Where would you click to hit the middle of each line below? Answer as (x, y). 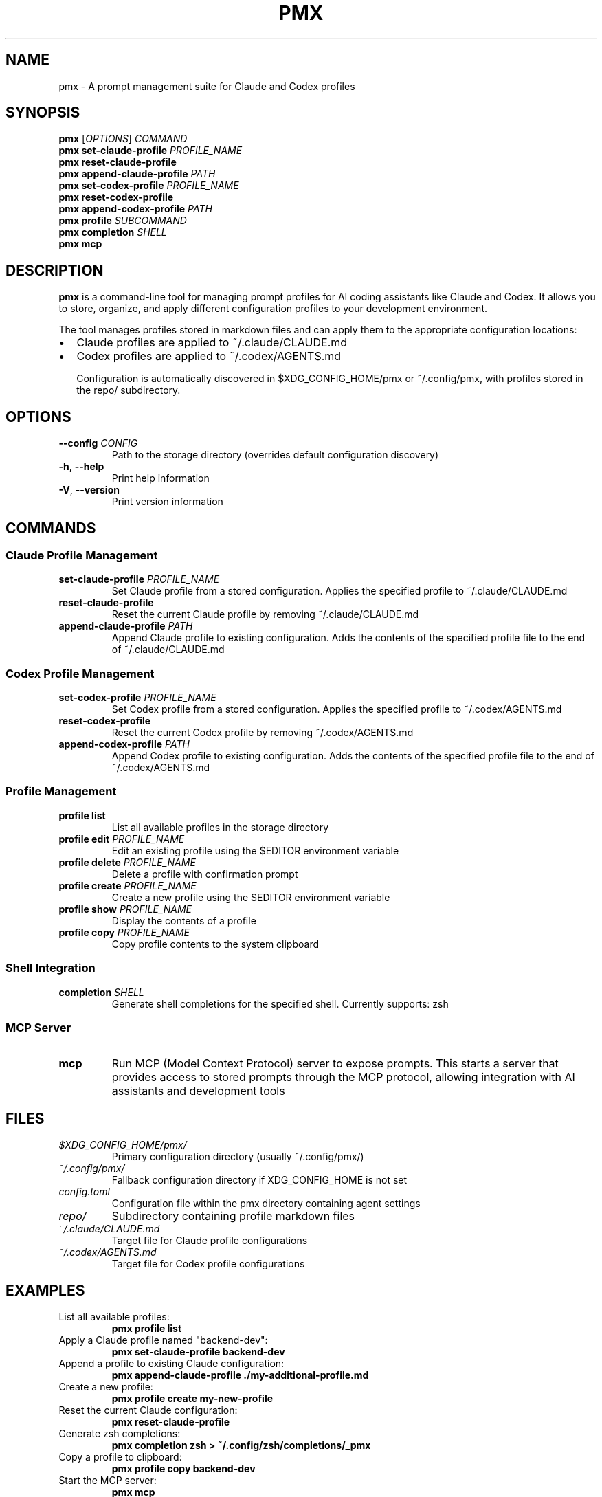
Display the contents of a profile (184, 920)
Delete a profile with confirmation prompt (205, 874)
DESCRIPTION (55, 270)
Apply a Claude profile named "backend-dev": (163, 1340)
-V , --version (89, 490)
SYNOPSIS (43, 113)
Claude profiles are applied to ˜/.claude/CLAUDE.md (212, 343)
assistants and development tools (198, 1091)
